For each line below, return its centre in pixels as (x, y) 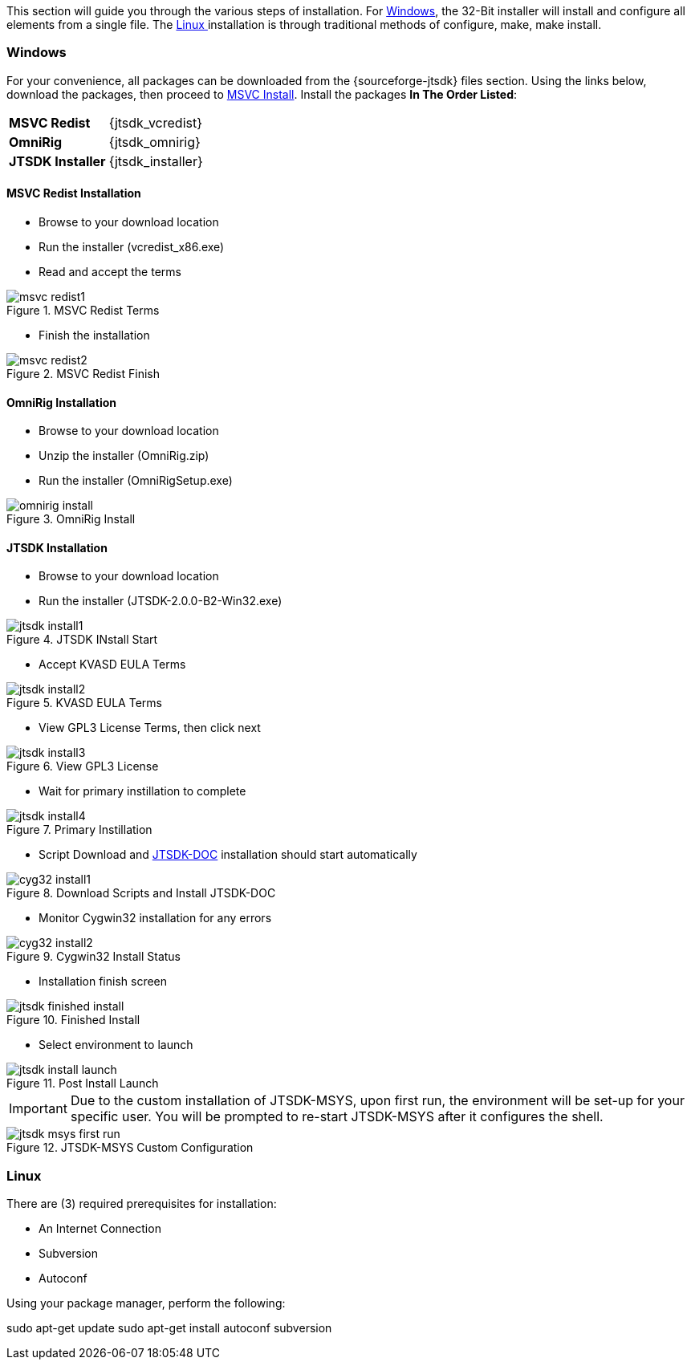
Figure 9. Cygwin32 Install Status (93, 957)
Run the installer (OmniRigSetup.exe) (136, 481)
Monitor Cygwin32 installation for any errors (155, 918)
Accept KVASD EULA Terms (112, 665)
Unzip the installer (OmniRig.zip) (124, 456)
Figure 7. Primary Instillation (79, 830)
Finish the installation (94, 335)
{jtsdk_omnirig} (154, 142)
